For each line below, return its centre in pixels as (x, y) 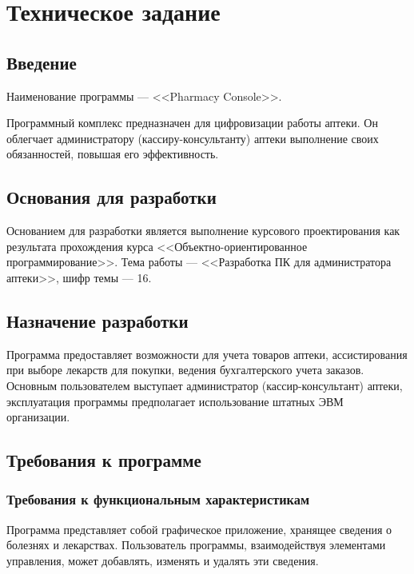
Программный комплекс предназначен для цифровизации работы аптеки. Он (192, 123)
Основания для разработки (111, 197)
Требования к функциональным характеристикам (158, 499)
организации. (38, 417)
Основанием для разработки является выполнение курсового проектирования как (203, 231)
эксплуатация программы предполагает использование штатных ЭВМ (175, 401)
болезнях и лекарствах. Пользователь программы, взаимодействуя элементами (196, 545)
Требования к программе (104, 460)
